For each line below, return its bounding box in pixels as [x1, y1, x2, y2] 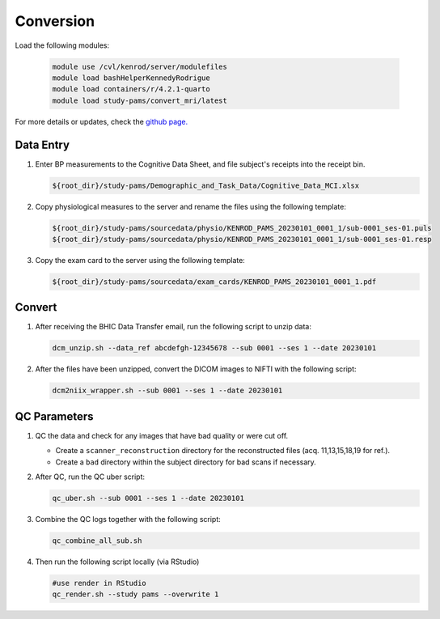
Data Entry [15, 138, 70, 151]
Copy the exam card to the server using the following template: [35, 255, 246, 265]
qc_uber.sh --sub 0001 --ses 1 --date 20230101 [52, 494, 244, 503]
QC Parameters [15, 409, 94, 423]
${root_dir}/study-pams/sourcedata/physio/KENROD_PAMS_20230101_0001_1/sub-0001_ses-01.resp [52, 235, 432, 244]
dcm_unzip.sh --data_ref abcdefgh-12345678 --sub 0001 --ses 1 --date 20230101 [52, 344, 377, 353]
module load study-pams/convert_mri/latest [52, 95, 228, 105]
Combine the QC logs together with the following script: [35, 515, 222, 524]
